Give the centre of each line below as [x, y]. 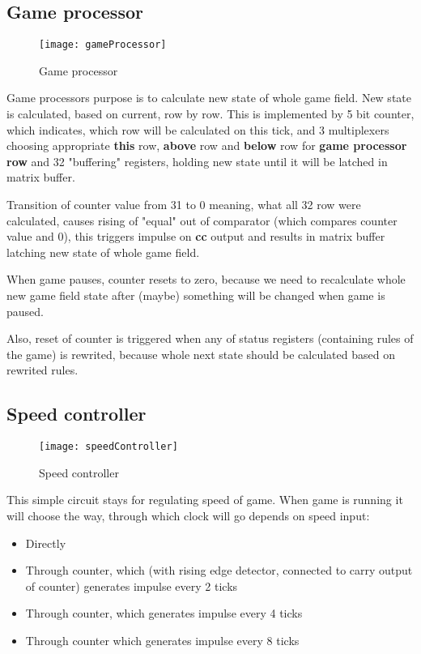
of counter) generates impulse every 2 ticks [132, 586]
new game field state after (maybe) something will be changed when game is [196, 295]
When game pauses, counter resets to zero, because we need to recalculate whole [206, 279]
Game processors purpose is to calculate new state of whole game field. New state [209, 98]
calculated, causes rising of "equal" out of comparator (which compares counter [202, 220]
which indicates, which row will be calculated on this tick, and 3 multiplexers [198, 129]
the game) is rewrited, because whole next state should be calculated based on [201, 354]
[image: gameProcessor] [103, 45]
